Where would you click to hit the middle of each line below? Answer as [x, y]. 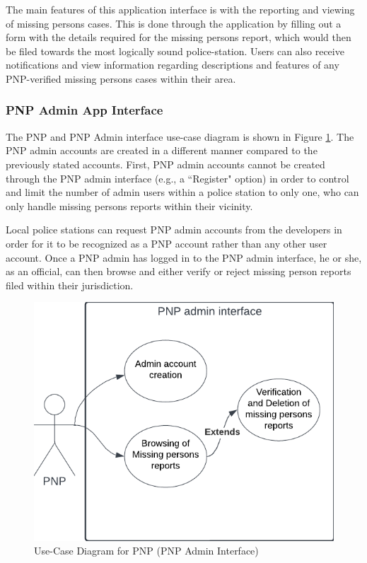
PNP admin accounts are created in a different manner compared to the [162, 150]
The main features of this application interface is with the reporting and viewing [180, 9]
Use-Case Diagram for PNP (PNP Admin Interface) [146, 551]
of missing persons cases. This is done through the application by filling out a [174, 23]
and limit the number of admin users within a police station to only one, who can [182, 192]
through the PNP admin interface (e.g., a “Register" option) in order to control [177, 178]
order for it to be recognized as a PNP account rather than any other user [167, 243]
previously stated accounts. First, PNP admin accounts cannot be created [165, 164]
